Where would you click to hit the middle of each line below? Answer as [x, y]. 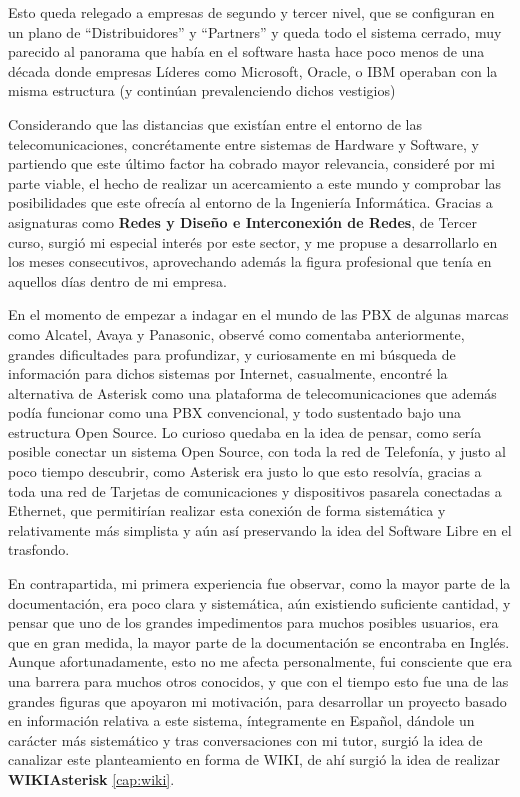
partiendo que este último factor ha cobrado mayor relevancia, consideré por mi [251, 163]
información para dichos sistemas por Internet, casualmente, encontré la [228, 373]
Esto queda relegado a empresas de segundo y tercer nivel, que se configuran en [251, 12]
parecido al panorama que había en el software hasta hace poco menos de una [246, 51]
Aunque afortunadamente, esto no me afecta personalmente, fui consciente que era [260, 661]
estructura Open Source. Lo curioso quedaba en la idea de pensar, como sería [245, 431]
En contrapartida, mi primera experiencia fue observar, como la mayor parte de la [259, 583]
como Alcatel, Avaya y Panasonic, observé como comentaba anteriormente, [236, 333]
